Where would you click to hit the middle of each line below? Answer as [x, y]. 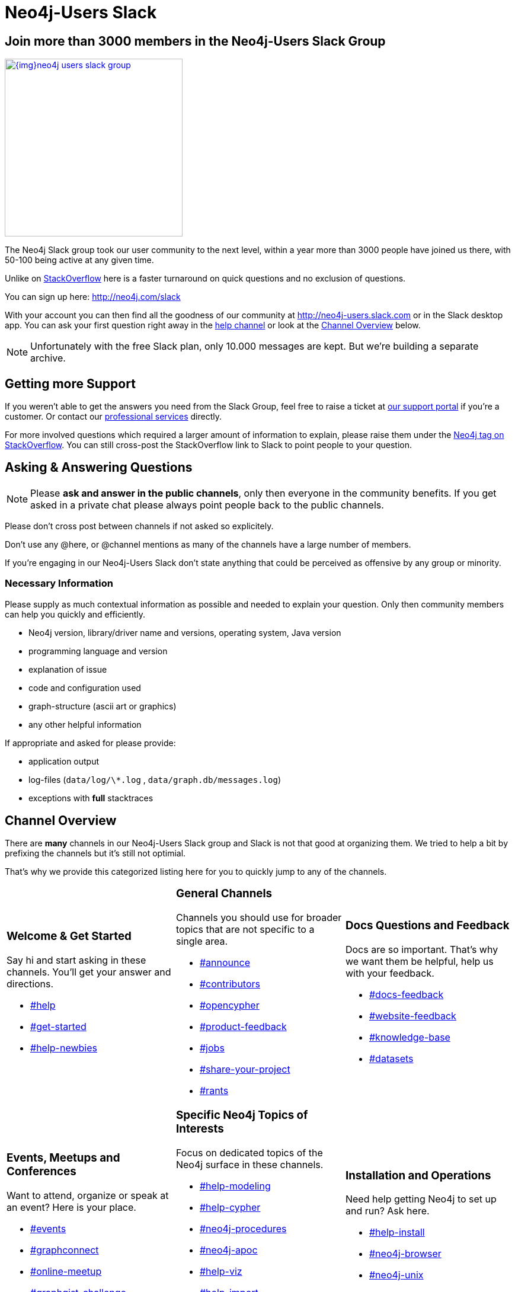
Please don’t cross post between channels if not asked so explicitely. [139, 526]
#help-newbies [64, 1048]
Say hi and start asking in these [76, 960]
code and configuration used [85, 687]
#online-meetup [66, 1271]
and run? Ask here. [387, 1211]
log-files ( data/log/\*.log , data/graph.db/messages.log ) [155, 779]
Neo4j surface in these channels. [249, 1164]
